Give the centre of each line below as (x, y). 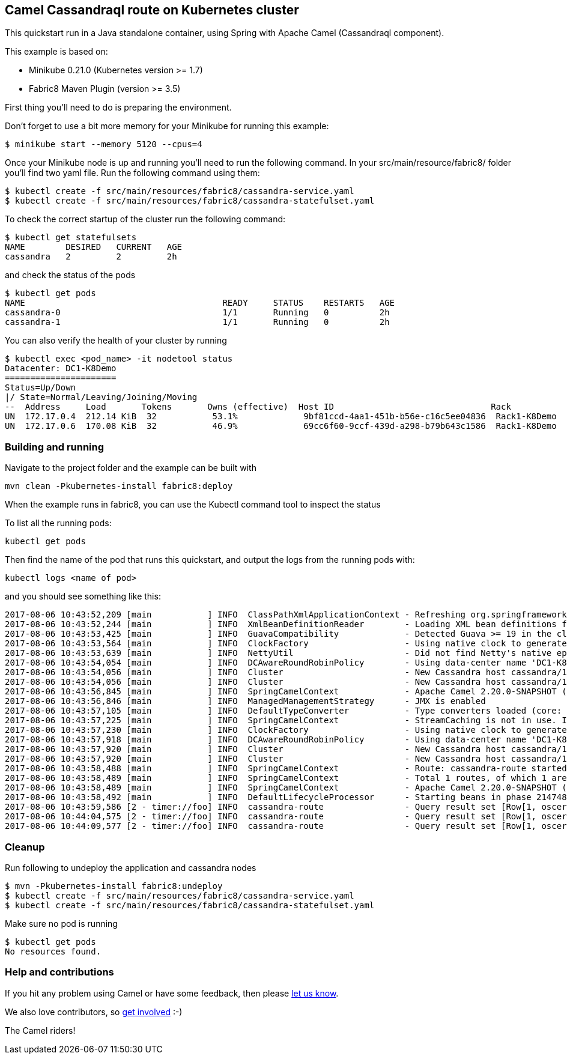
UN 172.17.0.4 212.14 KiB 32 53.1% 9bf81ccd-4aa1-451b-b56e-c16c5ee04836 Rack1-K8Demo (281, 417)
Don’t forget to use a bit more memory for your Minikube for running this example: (167, 126)
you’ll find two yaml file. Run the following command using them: (132, 173)
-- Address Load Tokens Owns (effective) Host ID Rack (258, 407)
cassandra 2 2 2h (91, 257)
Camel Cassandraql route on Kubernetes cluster (152, 10)
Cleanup (25, 847)
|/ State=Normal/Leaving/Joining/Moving (101, 397)
